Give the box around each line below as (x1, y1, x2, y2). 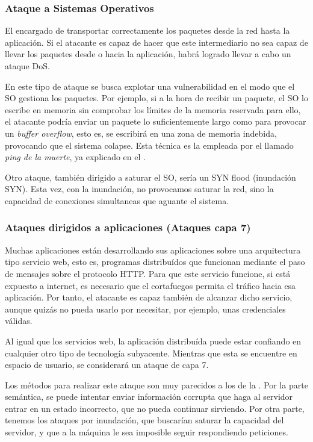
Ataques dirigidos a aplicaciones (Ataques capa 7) (5, 220, 251, 235)
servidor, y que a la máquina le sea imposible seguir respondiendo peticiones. (5, 426, 288, 438)
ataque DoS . (5, 60, 50, 72)
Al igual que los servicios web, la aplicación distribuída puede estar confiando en (5, 334, 302, 347)
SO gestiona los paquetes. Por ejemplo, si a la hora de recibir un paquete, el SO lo (5, 92, 308, 104)
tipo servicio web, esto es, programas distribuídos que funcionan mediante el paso (5, 255, 305, 268)
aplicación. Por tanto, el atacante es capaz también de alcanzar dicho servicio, (5, 291, 293, 303)
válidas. (5, 314, 33, 327)
